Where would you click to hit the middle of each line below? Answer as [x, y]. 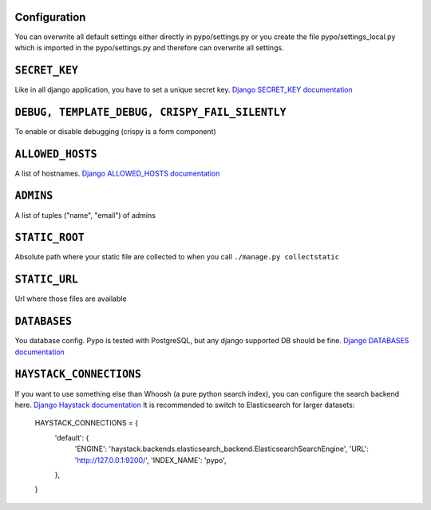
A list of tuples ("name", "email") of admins [85, 215]
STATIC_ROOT [50, 238]
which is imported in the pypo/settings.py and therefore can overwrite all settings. [149, 47]
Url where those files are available [71, 298]
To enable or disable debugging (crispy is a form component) [116, 131]
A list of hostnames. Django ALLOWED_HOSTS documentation [117, 173]
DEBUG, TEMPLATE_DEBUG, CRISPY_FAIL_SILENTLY [150, 112]
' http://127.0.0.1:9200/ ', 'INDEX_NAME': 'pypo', [150, 460]
